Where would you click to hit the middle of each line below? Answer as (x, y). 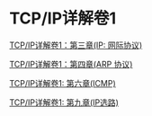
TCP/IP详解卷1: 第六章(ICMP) (63, 83)
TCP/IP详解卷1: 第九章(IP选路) (64, 102)
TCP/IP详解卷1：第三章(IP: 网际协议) (76, 45)
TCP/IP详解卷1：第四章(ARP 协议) (71, 64)
